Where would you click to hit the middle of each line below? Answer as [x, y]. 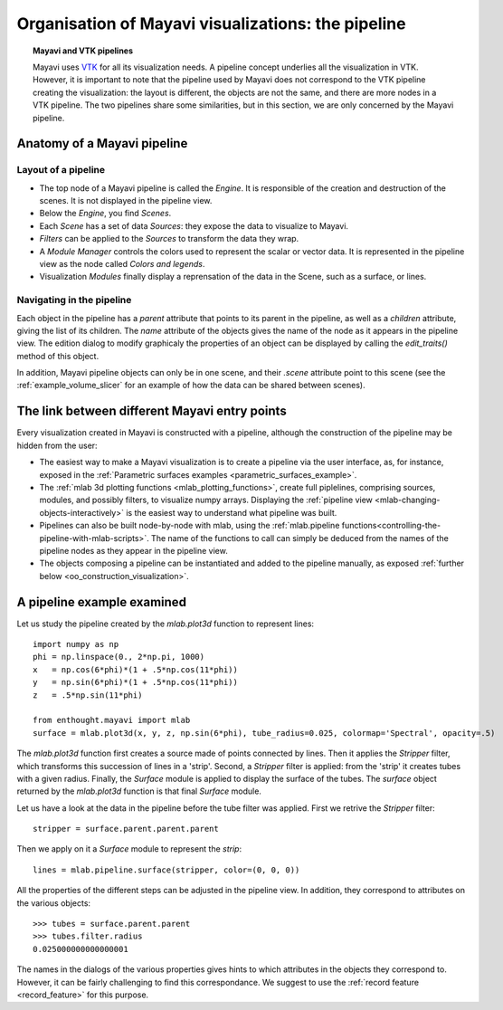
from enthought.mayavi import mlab [112, 720]
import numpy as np [76, 644]
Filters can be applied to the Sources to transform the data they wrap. [169, 239]
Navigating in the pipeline [74, 300]
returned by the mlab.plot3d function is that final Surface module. [139, 791]
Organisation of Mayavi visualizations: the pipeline [211, 24]
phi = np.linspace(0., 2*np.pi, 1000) [119, 657]
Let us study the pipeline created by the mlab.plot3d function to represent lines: [166, 624]
